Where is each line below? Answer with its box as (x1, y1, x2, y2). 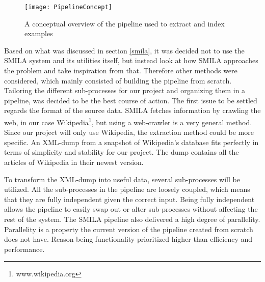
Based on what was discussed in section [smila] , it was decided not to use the (4, 45, 245, 55)
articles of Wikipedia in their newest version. (4, 157, 144, 167)
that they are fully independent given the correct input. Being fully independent (4, 193, 255, 204)
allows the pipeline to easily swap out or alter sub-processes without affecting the (4, 204, 258, 214)
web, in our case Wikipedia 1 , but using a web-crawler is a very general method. (4, 116, 252, 127)
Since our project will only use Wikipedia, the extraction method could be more (4, 127, 254, 137)
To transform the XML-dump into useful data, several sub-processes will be (4, 174, 240, 184)
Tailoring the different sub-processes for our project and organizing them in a (4, 85, 246, 96)
